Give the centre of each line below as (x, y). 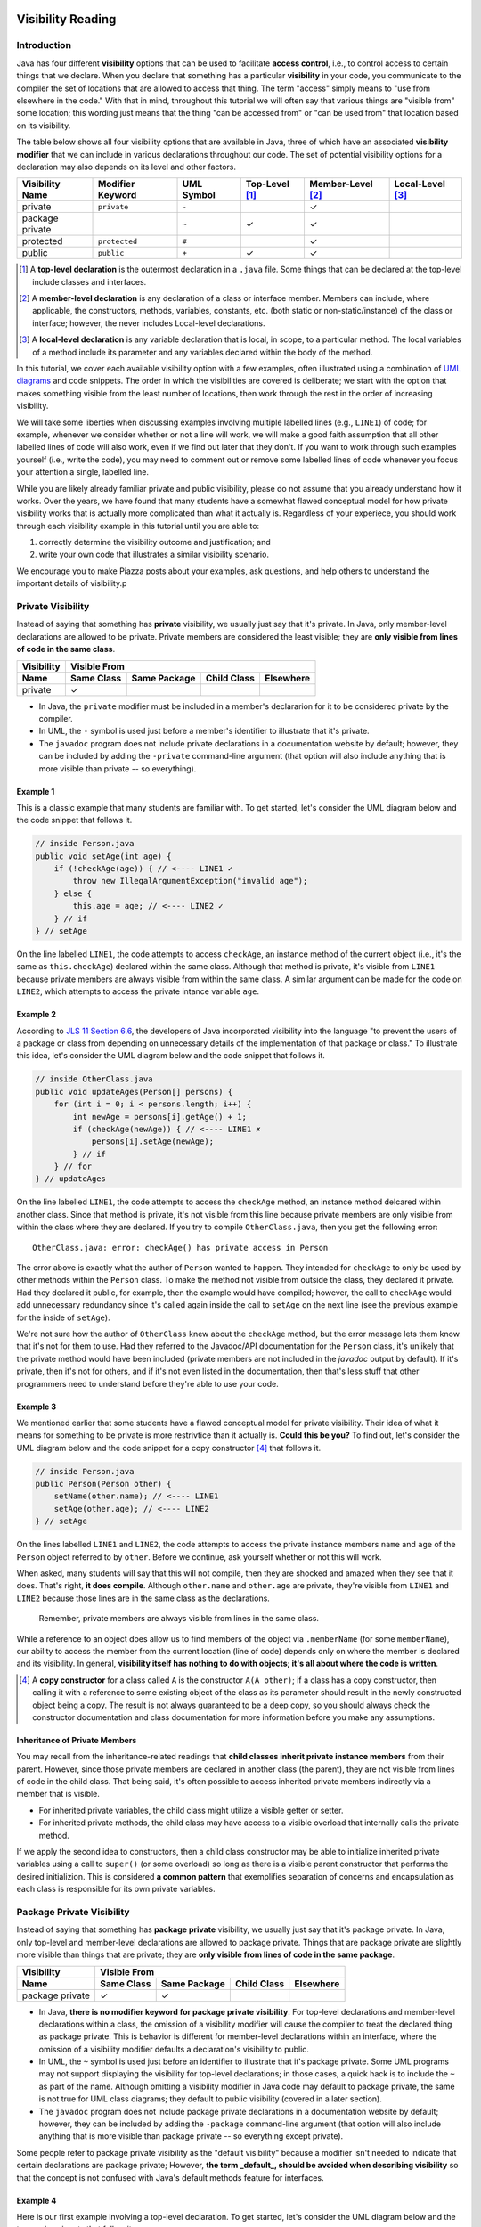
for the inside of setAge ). (63, 1317)
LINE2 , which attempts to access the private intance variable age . (138, 991)
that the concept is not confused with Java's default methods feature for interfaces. (170, 2177)
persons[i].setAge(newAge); (152, 1142)
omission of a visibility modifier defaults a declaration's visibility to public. (174, 2049)
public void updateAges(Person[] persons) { (134, 1092)
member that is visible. (58, 1794)
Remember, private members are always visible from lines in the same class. (179, 1619)
